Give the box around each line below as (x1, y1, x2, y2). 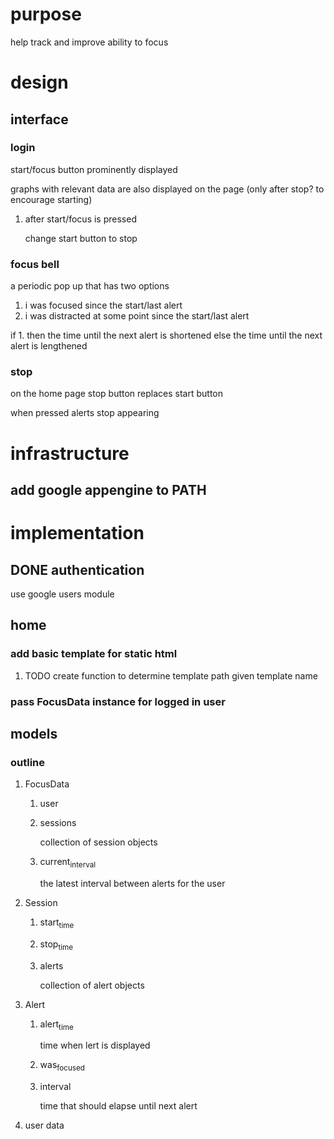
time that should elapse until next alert (39, 1100, 198, 1112)
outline (10, 755, 46, 769)
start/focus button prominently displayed (10, 163, 178, 175)
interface (10, 111, 69, 128)
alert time (39, 1018, 74, 1032)
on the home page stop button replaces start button (10, 388, 224, 400)
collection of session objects (39, 836, 158, 848)
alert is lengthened (10, 340, 88, 352)
